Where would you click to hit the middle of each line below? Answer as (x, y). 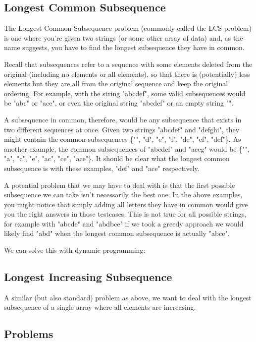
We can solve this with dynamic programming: (75, 250)
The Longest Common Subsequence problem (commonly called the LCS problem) (128, 28)
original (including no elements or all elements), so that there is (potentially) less (127, 74)
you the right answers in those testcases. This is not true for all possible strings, (125, 214)
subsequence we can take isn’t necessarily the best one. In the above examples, (123, 195)
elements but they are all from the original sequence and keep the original (116, 84)
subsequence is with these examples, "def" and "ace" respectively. (102, 168)
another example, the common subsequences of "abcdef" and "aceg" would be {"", (127, 148)
